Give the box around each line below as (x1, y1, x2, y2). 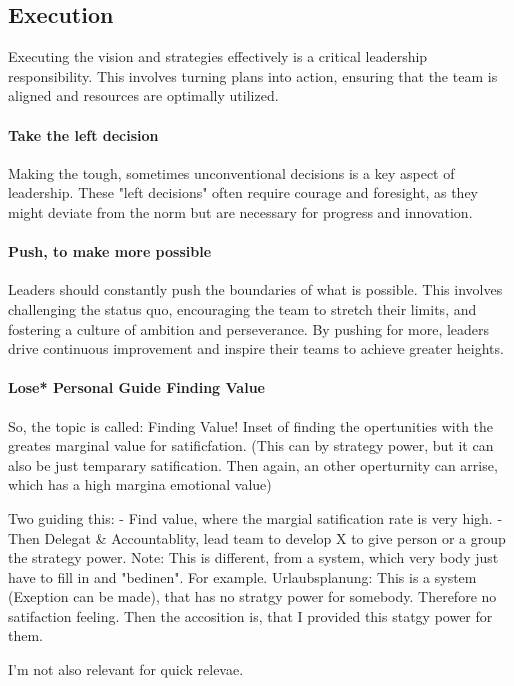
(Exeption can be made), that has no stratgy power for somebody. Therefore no (8, 586, 497, 607)
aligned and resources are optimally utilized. (8, 85, 279, 106)
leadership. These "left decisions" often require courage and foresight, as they (8, 182, 479, 203)
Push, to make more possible (8, 241, 212, 262)
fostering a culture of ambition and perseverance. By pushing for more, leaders (8, 318, 490, 339)
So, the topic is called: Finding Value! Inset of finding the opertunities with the (8, 415, 494, 436)
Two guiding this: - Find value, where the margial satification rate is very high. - (8, 507, 503, 528)
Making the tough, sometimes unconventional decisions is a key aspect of (8, 162, 455, 183)
